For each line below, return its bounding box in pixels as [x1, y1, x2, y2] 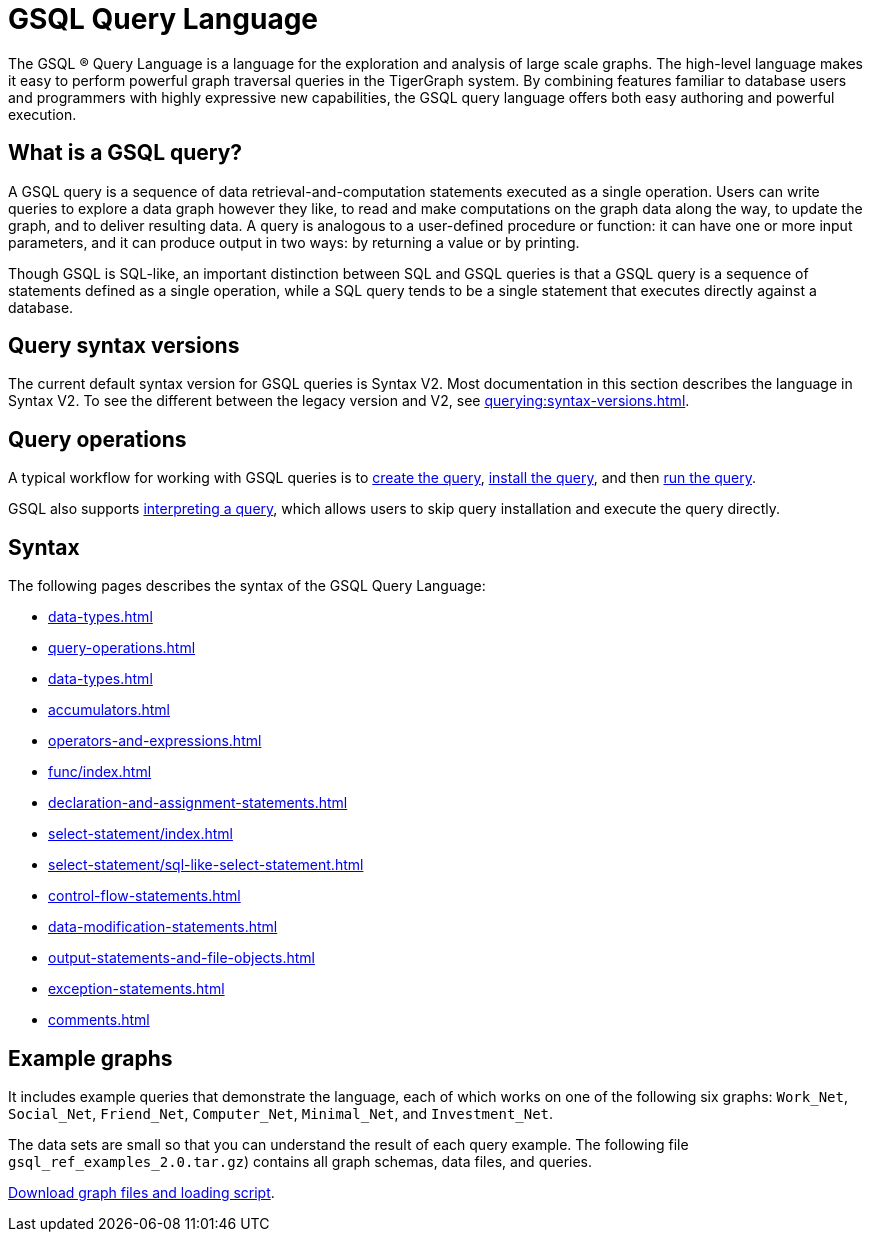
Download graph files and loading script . [8, 1183, 275, 1201]
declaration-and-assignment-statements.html [48, 794, 348, 812]
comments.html [48, 1011, 150, 1029]
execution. [8, 105, 77, 123]
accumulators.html [48, 701, 170, 719]
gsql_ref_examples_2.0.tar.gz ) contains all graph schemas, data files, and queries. [8, 1152, 593, 1170]
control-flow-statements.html [48, 887, 241, 905]
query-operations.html [48, 639, 196, 657]
